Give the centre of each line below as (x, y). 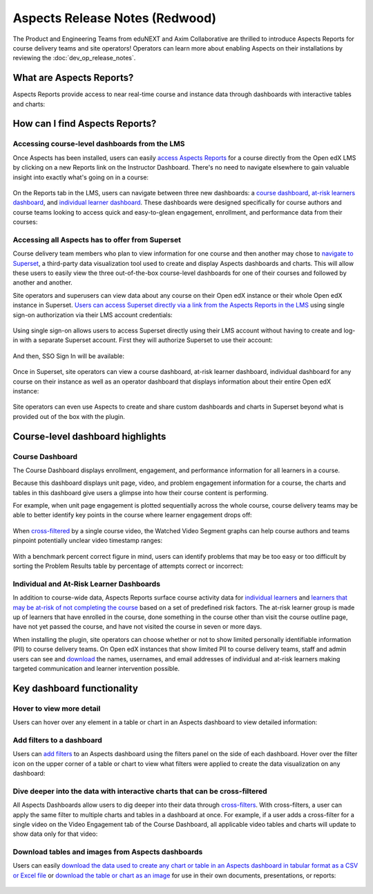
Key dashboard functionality (75, 688)
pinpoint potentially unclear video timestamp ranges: (87, 541)
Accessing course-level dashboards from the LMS (99, 144)
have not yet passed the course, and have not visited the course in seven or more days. (137, 627)
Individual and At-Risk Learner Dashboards (87, 584)
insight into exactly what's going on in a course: (80, 177)
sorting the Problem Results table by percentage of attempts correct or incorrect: (128, 566)
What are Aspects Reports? (73, 78)
